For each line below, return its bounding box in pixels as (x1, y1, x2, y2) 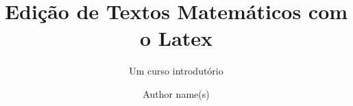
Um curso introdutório (129, 64, 223, 78)
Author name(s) (143, 86, 210, 101)
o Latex (139, 24, 213, 52)
